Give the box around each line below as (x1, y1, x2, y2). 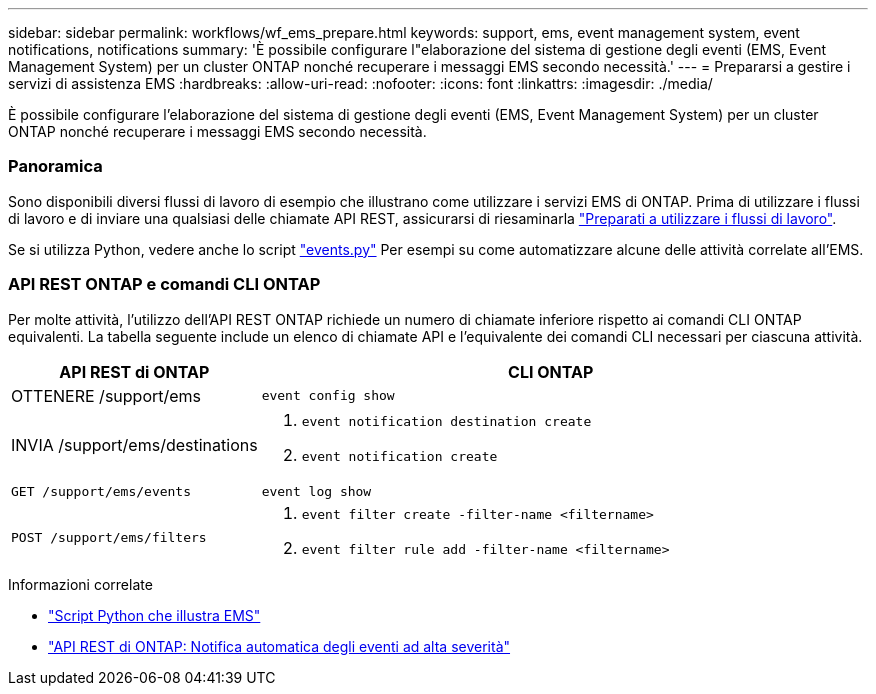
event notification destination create (301, 413, 592, 429)
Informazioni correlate (8, 575, 153, 593)
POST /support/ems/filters (11, 530, 207, 545)
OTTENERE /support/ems (11, 385, 202, 406)
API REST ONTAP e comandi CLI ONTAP (8, 274, 321, 295)
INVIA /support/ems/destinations (11, 434, 258, 455)
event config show (261, 388, 395, 403)
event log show (261, 483, 372, 499)
